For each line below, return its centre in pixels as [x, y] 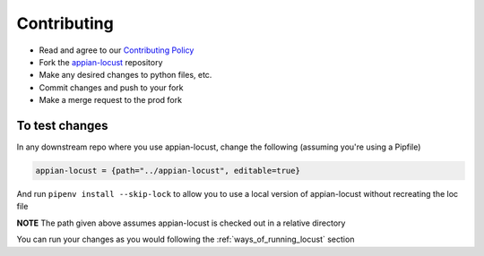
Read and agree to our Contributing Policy [117, 50]
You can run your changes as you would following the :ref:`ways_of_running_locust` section [186, 239]
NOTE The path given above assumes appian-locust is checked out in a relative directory [181, 223]
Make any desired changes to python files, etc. [125, 75]
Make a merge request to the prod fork [111, 100]
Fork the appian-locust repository [101, 62]
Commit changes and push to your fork [111, 87]
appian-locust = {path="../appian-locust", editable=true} [168, 171]
